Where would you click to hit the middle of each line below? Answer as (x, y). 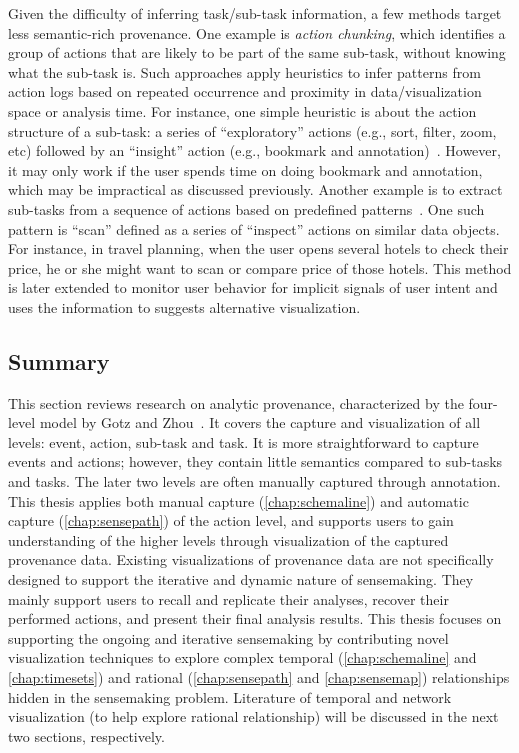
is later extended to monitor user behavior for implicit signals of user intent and (253, 287)
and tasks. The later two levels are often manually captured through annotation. (254, 481)
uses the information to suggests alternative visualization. (184, 306)
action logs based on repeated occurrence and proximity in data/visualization (245, 91)
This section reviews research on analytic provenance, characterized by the (236, 402)
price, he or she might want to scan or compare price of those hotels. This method (260, 267)
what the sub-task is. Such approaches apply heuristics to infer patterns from (244, 71)
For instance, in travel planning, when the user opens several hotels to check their (258, 248)
